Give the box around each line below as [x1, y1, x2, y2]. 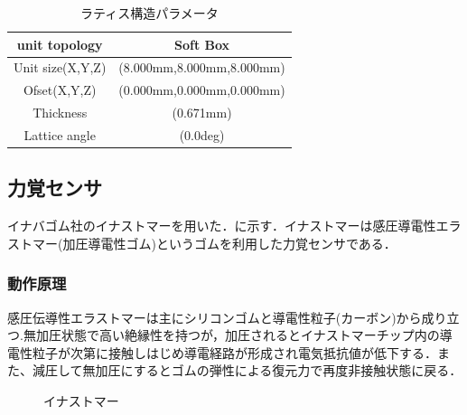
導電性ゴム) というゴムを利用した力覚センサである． [88, 233, 397, 252]
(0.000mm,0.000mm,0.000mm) [118, 80, 285, 99]
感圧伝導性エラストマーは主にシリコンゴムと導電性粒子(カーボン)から [7, 307, 422, 326]
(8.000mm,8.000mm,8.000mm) [118, 58, 285, 77]
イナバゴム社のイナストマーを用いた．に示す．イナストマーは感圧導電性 [7, 216, 436, 235]
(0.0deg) [179, 125, 225, 144]
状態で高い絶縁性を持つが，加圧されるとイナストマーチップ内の [61, 325, 440, 344]
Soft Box [173, 34, 230, 53]
